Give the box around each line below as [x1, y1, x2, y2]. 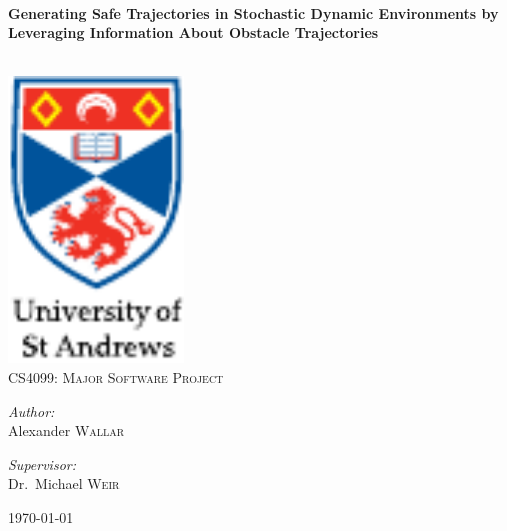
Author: [8, 400, 55, 421]
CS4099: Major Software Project [8, 366, 224, 387]
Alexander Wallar [8, 420, 125, 441]
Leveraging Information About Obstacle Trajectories [8, 22, 379, 43]
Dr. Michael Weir [8, 473, 120, 494]
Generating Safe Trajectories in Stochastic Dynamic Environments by [8, 2, 499, 23]
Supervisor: [8, 453, 76, 474]
